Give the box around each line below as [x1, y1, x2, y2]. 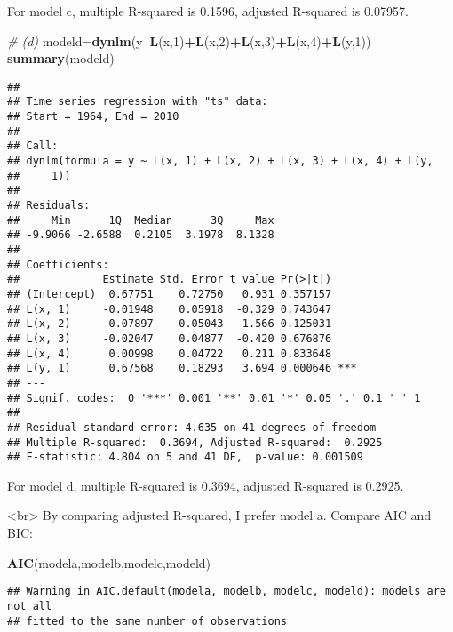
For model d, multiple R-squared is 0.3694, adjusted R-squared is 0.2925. [7, 476, 404, 494]
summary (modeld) [7, 49, 115, 68]
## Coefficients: [7, 258, 109, 271]
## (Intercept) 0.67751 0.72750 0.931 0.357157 [7, 287, 332, 300]
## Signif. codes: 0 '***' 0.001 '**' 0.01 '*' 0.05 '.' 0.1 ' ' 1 [7, 391, 421, 404]
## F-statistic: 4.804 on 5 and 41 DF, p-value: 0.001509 [7, 451, 363, 464]
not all [7, 599, 52, 612]
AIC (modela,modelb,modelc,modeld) [7, 553, 211, 572]
